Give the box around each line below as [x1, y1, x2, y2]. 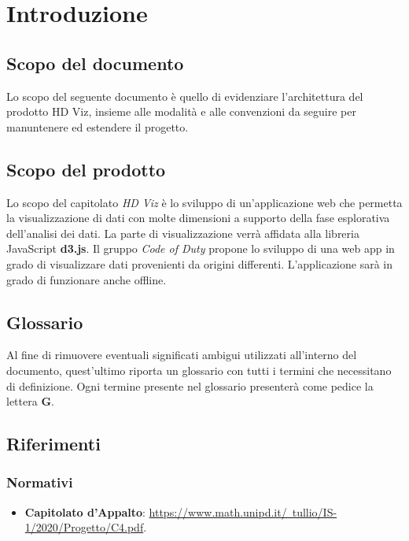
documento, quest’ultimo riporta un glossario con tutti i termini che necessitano [6, 361, 392, 378]
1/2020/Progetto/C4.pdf [24, 519, 144, 535]
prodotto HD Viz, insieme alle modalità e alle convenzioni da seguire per [6, 103, 356, 120]
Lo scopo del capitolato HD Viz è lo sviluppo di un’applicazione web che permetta [6, 194, 403, 210]
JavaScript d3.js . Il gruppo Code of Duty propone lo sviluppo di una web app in [6, 240, 395, 257]
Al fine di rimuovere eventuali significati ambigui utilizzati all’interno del [6, 346, 357, 363]
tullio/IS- [292, 503, 337, 520]
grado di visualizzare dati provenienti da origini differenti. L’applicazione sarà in [6, 255, 393, 272]
